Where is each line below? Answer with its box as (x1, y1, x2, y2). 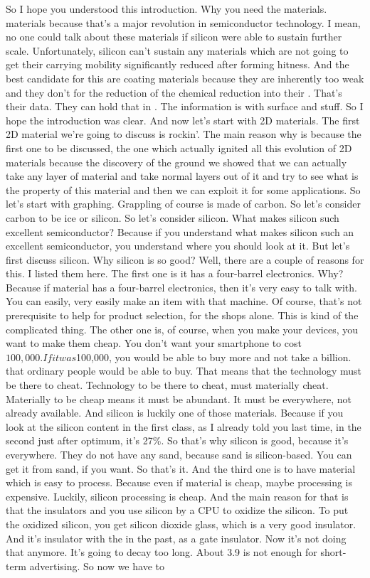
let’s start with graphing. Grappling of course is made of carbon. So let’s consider (6, 196, 361, 211)
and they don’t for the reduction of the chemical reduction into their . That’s (6, 85, 342, 100)
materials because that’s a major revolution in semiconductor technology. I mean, (6, 15, 361, 30)
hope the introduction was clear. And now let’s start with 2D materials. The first (6, 112, 360, 127)
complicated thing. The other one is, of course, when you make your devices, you (6, 321, 358, 336)
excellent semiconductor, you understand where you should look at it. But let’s (6, 238, 350, 253)
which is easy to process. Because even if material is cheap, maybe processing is (6, 475, 353, 490)
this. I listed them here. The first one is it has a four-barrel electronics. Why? (6, 266, 344, 281)
